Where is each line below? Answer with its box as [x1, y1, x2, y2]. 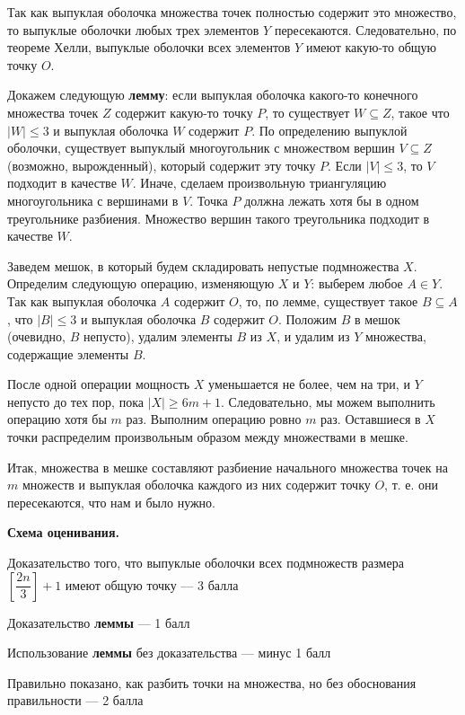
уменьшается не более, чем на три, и [208, 375, 410, 393]
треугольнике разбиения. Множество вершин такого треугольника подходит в [7, 208, 430, 227]
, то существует [265, 102, 350, 121]
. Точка [189, 190, 228, 209]
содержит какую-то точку [115, 102, 253, 121]
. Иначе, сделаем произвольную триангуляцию [132, 173, 387, 192]
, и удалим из [276, 327, 350, 346]
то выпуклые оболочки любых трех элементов [7, 20, 259, 39]
